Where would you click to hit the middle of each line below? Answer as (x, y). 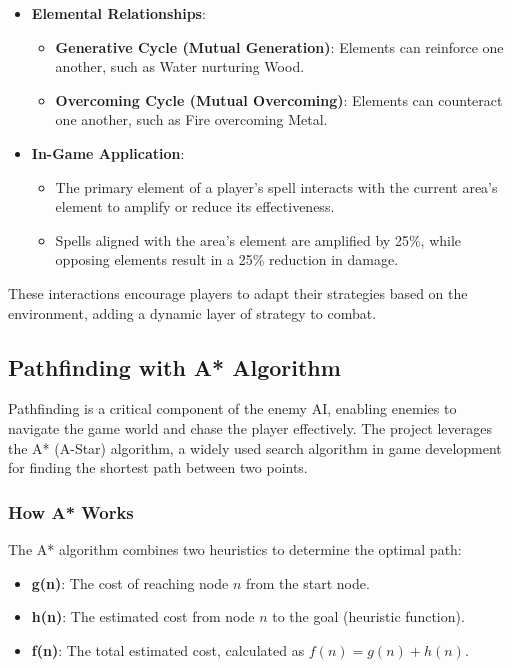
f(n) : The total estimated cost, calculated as (168, 649)
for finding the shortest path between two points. (158, 467)
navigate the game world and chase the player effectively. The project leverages (250, 427)
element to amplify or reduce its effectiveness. (195, 206)
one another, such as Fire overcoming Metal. (191, 119)
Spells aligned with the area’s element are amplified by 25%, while (258, 239)
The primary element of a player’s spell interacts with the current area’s (276, 186)
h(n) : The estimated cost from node (143, 616)
